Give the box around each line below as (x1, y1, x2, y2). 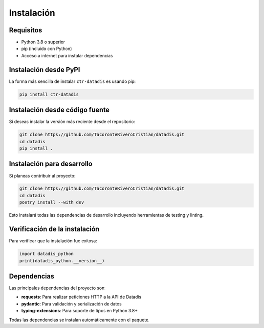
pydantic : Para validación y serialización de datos (21, 301, 122, 306)
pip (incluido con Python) (21, 46, 72, 51)
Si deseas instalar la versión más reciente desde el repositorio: (9, 119, 135, 125)
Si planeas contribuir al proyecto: (9, 173, 76, 178)
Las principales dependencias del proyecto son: (9, 285, 106, 291)
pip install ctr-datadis (19, 91, 79, 97)
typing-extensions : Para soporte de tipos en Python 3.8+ (21, 308, 138, 314)
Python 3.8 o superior (21, 39, 66, 45)
